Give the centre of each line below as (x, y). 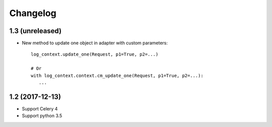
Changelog (33, 13)
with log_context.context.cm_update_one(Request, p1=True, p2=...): (117, 76)
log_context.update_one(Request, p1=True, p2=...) (95, 54)
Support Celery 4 (40, 108)
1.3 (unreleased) (36, 31)
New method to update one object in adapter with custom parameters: (95, 43)
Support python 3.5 (42, 116)
